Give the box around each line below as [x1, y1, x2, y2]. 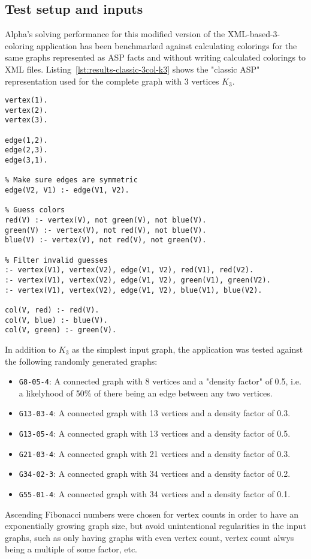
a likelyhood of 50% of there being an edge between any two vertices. [19, 386, 273, 399]
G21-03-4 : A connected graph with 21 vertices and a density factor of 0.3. [19, 447, 291, 459]
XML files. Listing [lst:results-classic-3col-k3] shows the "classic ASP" [5, 62, 260, 75]
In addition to [5, 342, 56, 355]
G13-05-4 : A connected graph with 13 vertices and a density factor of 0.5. [19, 427, 291, 440]
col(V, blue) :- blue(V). [5, 315, 108, 324]
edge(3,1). [5, 156, 48, 165]
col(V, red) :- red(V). [5, 305, 99, 314]
